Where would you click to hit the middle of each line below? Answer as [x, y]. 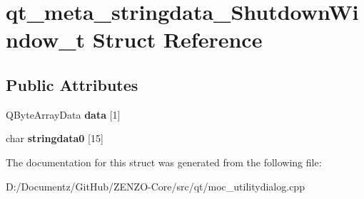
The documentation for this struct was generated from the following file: [164, 162]
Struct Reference [177, 39]
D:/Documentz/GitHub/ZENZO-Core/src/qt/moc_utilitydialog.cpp [155, 186]
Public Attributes [72, 84]
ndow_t [46, 39]
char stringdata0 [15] [55, 138]
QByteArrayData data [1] [63, 114]
